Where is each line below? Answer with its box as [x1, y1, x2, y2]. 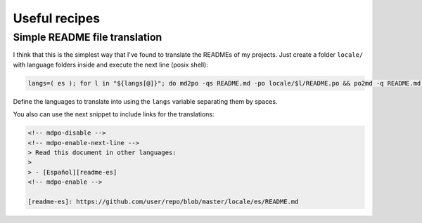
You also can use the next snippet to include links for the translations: [13, 110, 215, 119]
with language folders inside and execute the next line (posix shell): [13, 60, 209, 69]
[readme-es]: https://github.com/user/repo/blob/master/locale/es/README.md [27, 197, 299, 205]
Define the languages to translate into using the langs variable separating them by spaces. [13, 97, 278, 105]
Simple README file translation [13, 31, 162, 43]
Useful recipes [13, 11, 101, 26]
